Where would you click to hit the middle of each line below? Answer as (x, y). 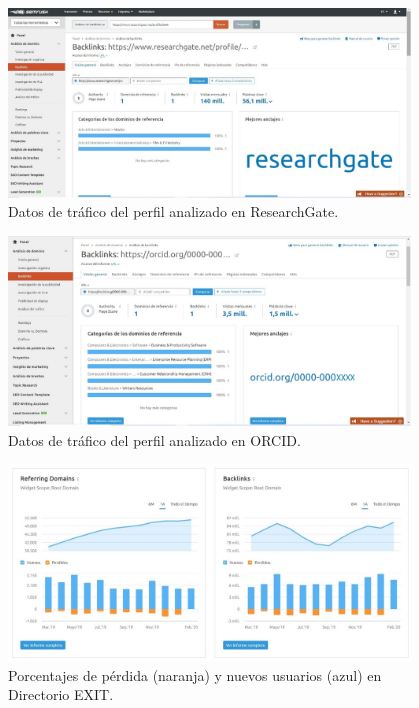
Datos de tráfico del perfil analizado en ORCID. (154, 439)
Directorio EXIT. (61, 694)
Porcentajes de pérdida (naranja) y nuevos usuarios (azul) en (195, 674)
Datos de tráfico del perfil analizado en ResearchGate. (173, 211)
